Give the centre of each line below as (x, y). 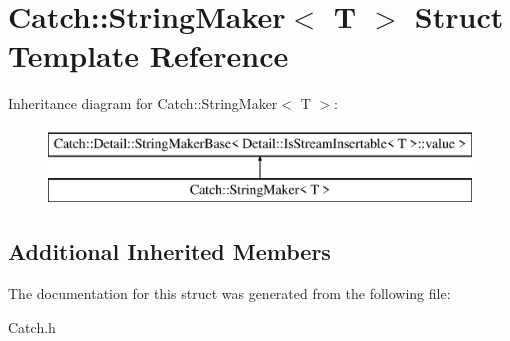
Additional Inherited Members (169, 251)
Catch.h (32, 326)
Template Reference (148, 55)
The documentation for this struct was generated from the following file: (229, 293)
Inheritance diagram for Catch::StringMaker (143, 103)
